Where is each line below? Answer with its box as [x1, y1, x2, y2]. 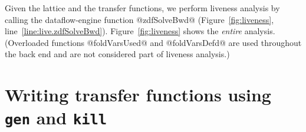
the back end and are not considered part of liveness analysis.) [5, 48, 230, 60]
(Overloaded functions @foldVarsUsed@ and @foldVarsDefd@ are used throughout [5, 36, 302, 48]
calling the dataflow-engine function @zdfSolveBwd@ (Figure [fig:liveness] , [5, 13, 274, 25]
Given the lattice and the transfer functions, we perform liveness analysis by [5, 2, 280, 14]
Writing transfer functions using [5, 82, 271, 107]
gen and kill [5, 105, 107, 130]
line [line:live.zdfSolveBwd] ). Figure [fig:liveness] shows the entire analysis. [5, 25, 275, 37]
